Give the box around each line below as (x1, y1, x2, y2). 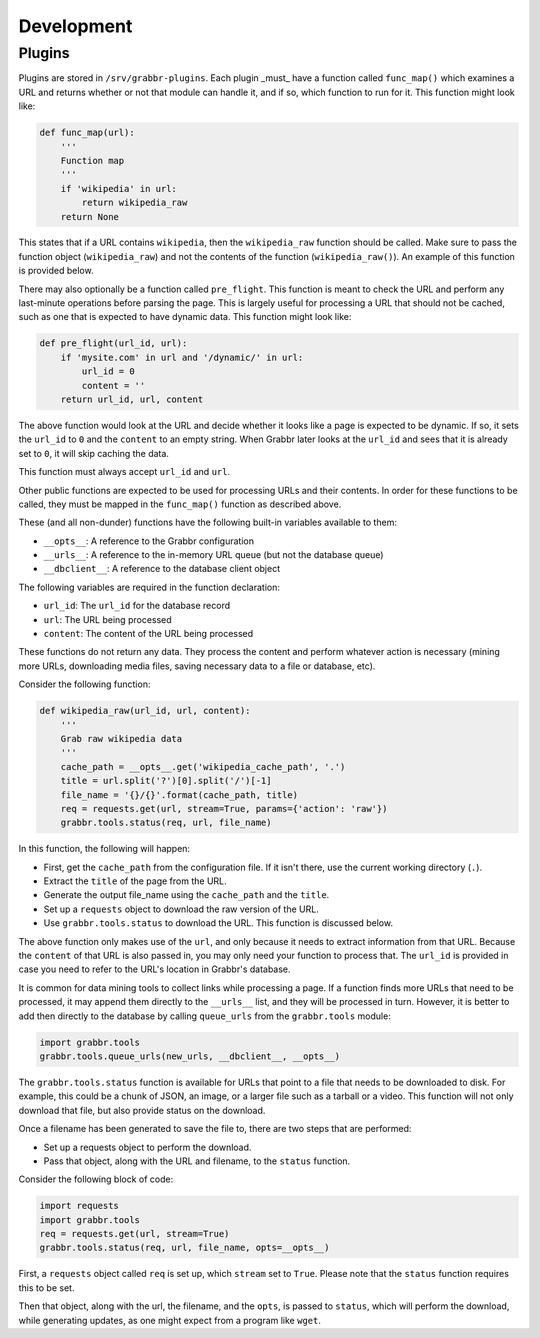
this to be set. (18, 1281, 75, 1294)
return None (60, 211, 120, 222)
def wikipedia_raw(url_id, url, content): (39, 705, 251, 717)
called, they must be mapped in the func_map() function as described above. (18, 498, 342, 510)
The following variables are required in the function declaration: (18, 581, 280, 593)
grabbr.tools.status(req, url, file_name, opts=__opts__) (39, 1242, 330, 1254)
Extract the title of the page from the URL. (43, 875, 227, 887)
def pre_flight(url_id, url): (39, 338, 188, 349)
